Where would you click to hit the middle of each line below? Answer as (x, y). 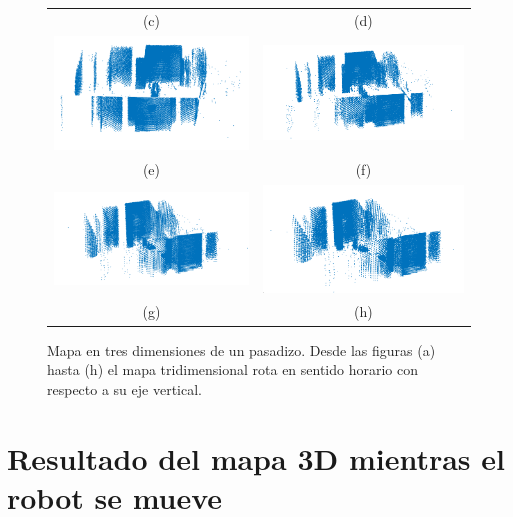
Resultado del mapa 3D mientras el (256, 457)
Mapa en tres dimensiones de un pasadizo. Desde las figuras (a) (241, 349)
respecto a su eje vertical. (124, 388)
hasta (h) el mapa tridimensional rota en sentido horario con (233, 369)
